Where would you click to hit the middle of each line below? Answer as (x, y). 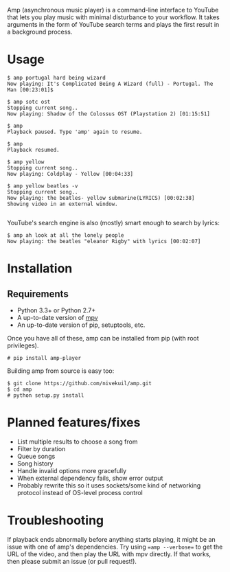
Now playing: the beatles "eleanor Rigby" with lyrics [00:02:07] (104, 241)
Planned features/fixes (74, 423)
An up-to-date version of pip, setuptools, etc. (81, 325)
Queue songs (36, 456)
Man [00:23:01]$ (30, 90)
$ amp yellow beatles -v (43, 186)
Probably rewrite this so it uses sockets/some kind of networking (109, 485)
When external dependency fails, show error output (90, 478)
